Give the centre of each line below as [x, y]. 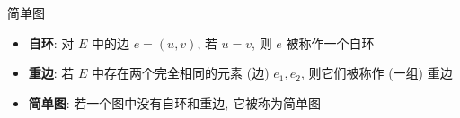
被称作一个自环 [330, 42]
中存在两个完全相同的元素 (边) [181, 73]
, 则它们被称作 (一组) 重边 [376, 73]
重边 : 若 [51, 73]
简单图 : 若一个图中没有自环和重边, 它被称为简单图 [174, 102]
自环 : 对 [51, 42]
